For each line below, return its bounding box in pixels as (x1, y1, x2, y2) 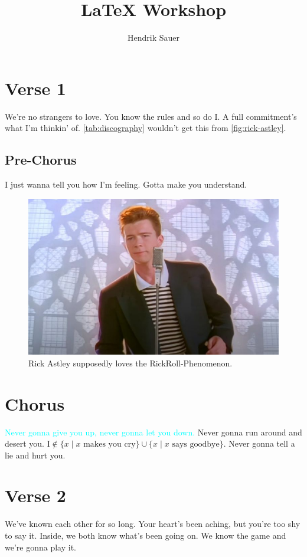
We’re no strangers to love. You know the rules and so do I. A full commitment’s (5, 110, 297, 122)
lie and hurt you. (5, 448, 66, 461)
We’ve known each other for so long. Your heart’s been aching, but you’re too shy (5, 517, 301, 530)
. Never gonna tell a (223, 437, 295, 450)
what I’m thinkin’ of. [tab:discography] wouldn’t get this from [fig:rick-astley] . (5, 122, 286, 134)
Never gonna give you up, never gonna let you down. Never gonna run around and (5, 425, 302, 438)
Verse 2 (5, 483, 66, 507)
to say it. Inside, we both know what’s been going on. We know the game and (5, 529, 286, 542)
